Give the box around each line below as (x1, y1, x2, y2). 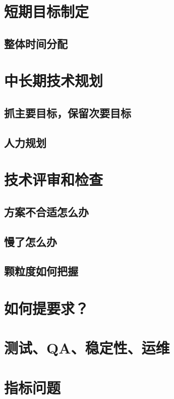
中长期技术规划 (4, 70, 103, 91)
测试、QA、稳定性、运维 (4, 337, 170, 358)
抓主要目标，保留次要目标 (4, 105, 131, 120)
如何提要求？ (4, 298, 89, 318)
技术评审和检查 (4, 169, 103, 190)
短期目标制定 (4, 1, 89, 22)
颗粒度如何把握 (4, 263, 78, 279)
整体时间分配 (4, 35, 68, 51)
